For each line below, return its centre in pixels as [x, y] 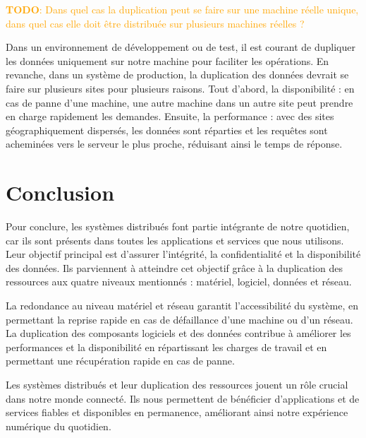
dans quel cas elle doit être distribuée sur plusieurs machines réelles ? [155, 23]
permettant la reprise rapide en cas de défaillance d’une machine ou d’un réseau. [179, 319]
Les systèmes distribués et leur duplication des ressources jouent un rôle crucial [177, 384]
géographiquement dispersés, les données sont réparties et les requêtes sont [167, 130]
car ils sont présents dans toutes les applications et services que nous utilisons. [175, 240]
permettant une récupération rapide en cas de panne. [120, 361]
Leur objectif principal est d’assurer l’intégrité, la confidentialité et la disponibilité [183, 254]
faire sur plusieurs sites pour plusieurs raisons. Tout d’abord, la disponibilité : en [180, 88]
